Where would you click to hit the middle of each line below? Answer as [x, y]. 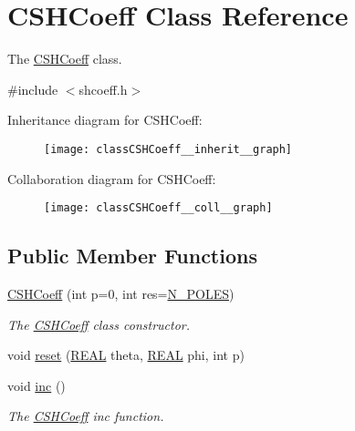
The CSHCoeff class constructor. [99, 324]
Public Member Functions [132, 256]
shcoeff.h [103, 89]
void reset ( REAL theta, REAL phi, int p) [126, 355]
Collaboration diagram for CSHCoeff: [112, 178]
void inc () [37, 385]
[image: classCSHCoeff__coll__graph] [158, 208]
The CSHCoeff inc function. [86, 416]
